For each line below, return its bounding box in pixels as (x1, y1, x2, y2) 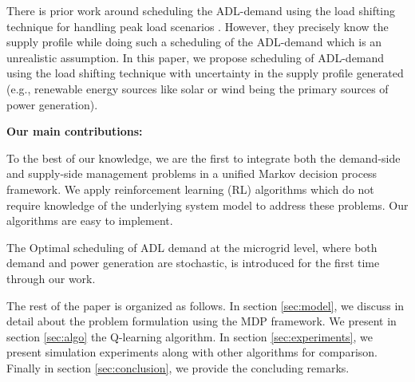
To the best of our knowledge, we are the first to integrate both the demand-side (6, 149, 401, 166)
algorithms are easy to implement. (6, 212, 173, 229)
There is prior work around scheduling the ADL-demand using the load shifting (6, 2, 396, 18)
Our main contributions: (6, 123, 143, 140)
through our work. (6, 270, 96, 286)
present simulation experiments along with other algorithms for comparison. (6, 344, 377, 360)
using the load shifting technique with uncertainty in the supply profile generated (6, 65, 404, 81)
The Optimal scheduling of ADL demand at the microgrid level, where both (6, 238, 377, 255)
